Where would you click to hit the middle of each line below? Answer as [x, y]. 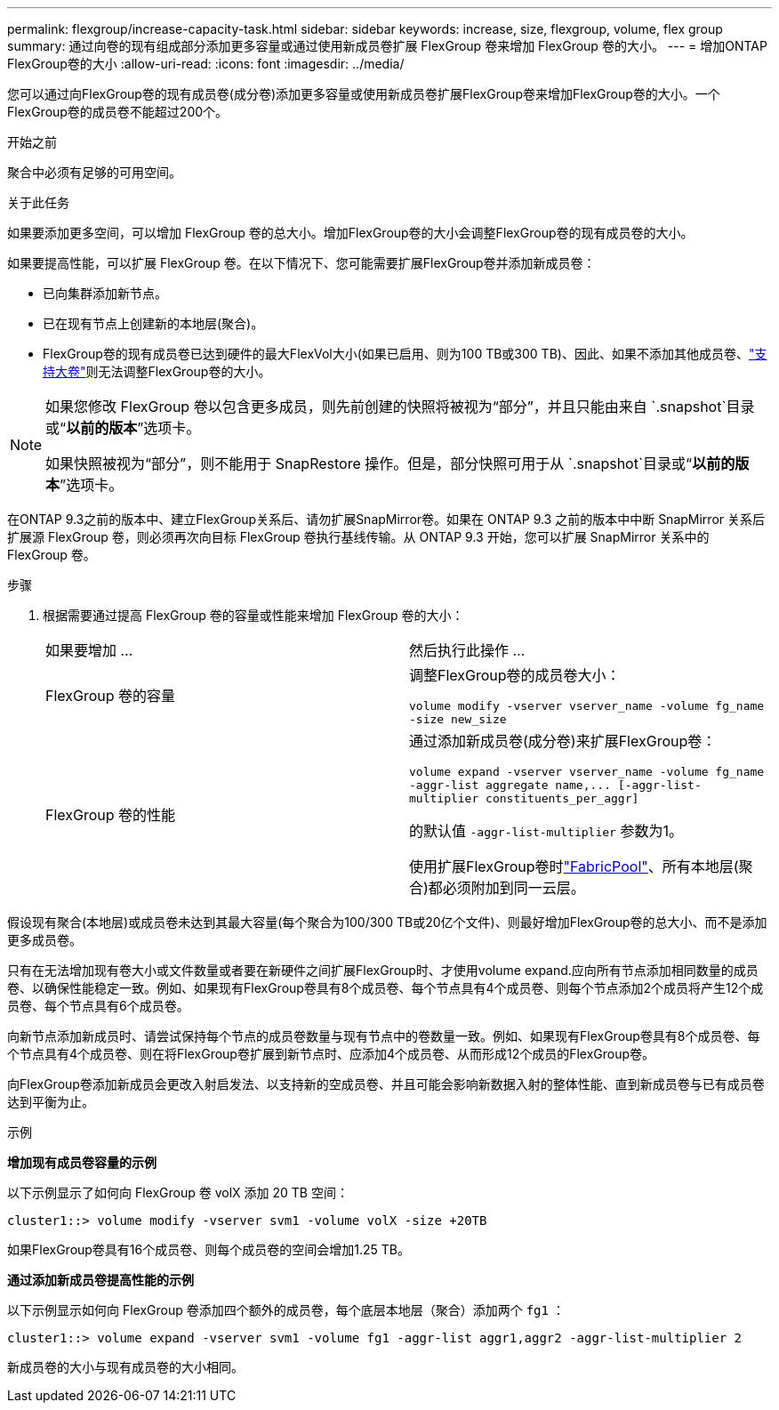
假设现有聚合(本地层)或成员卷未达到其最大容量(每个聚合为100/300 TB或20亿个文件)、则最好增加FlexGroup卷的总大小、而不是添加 [387, 922]
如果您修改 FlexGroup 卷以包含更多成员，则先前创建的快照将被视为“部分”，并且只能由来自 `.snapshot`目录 [400, 407]
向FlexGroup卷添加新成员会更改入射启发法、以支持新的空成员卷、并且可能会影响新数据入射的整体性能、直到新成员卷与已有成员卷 [386, 1084]
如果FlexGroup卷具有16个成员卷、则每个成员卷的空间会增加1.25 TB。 [209, 1249]
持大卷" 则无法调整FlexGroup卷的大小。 [157, 371]
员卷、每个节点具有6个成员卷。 [98, 1006]
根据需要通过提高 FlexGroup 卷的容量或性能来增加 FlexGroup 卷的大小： [253, 615]
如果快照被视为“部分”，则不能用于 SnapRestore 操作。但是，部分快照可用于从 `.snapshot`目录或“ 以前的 [390, 463]
